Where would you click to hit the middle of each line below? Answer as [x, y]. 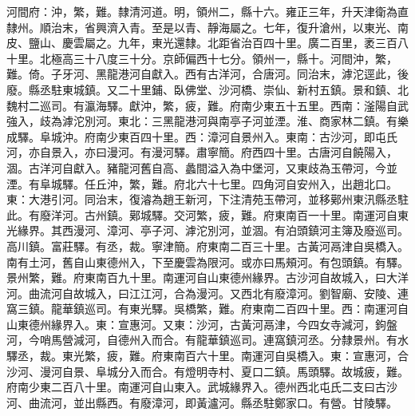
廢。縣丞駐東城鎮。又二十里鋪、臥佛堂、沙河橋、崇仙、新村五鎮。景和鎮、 [202, 89]
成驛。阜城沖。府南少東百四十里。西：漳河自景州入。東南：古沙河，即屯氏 [202, 136]
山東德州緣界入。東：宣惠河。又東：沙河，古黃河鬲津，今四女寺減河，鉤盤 [202, 324]
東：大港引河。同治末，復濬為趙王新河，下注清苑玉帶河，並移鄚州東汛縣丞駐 [207, 199]
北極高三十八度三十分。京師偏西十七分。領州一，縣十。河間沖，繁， [218, 58]
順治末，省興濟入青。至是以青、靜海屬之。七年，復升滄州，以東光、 [218, 27]
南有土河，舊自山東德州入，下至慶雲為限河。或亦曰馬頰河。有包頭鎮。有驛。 [207, 261]
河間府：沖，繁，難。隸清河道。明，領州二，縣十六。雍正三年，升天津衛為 [202, 11]
